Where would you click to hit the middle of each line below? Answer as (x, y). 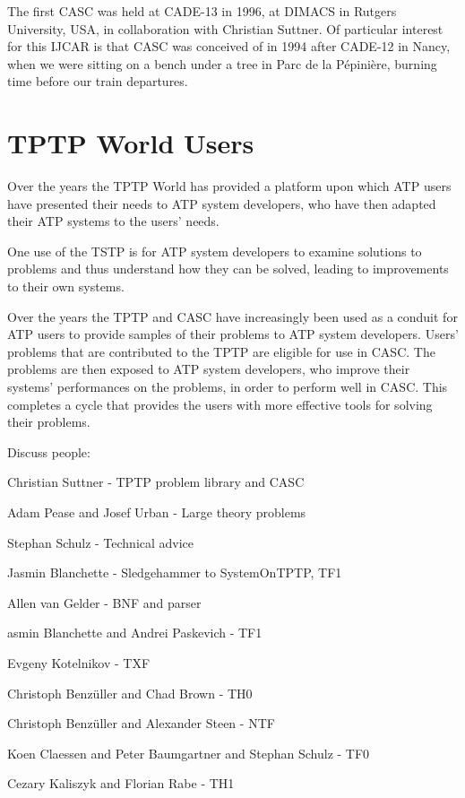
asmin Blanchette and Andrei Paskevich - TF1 (135, 633)
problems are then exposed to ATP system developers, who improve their (209, 369)
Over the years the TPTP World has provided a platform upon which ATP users (229, 186)
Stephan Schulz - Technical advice (101, 542)
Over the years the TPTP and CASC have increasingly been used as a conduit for (232, 316)
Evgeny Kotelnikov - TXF (79, 662)
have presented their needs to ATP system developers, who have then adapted (222, 203)
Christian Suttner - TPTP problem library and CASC (156, 482)
